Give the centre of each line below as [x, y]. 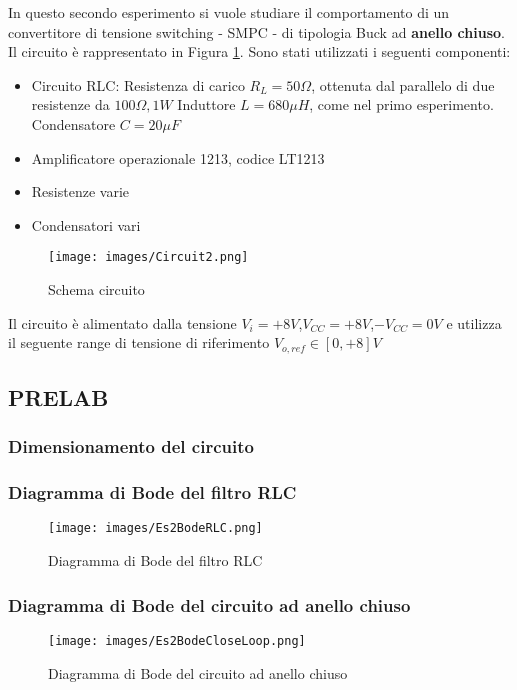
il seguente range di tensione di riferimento [139, 342]
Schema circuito [96, 289]
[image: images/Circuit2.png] [148, 257]
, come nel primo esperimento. [401, 104]
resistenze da [70, 104]
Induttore [206, 104]
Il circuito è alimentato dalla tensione [122, 322]
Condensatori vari [86, 224]
